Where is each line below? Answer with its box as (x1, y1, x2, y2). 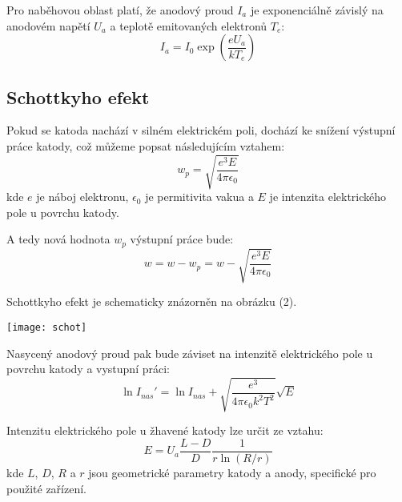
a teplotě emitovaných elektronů (110, 17, 267, 34)
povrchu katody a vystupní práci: (6, 360, 170, 377)
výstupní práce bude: (130, 231, 234, 247)
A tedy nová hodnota (6, 231, 111, 247)
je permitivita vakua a (145, 188, 254, 205)
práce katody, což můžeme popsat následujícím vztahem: (6, 137, 285, 154)
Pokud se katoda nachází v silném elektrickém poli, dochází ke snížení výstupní (6, 122, 396, 139)
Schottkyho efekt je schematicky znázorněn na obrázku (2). (6, 293, 297, 310)
